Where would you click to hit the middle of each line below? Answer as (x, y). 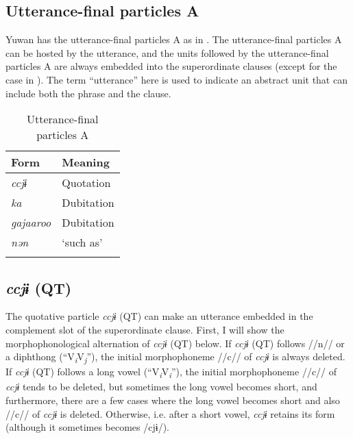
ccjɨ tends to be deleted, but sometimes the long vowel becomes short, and (161, 387)
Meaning (86, 162)
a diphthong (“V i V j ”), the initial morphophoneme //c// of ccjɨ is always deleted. (175, 357)
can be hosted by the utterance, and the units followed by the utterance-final (167, 52)
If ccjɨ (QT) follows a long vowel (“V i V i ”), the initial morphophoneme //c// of (171, 373)
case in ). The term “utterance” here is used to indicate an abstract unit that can (176, 79)
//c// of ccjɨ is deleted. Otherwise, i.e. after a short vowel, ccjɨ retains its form (170, 413)
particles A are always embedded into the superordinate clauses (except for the (171, 66)
